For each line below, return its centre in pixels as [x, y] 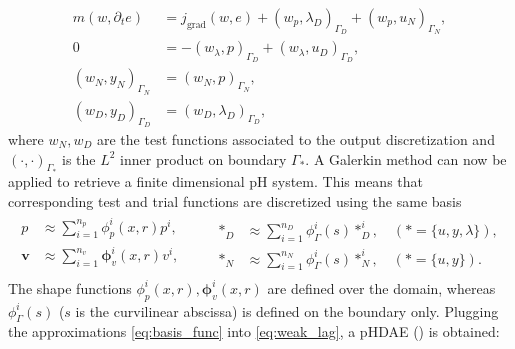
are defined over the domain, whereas [381, 287]
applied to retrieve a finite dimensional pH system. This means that [216, 180]
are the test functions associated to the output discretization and [296, 138]
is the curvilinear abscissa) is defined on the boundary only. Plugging [287, 310]
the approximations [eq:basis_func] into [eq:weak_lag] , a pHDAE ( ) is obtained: [254, 331]
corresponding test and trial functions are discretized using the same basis [235, 200]
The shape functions [70, 287]
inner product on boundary [203, 158]
